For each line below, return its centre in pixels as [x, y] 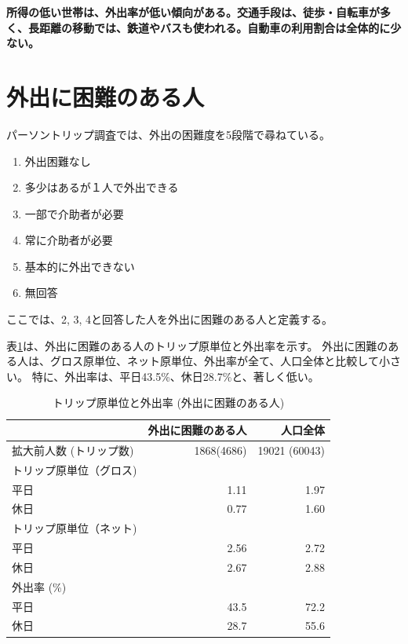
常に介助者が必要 [69, 240]
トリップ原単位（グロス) [75, 469]
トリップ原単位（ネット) [75, 528]
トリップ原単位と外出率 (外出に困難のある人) [168, 402]
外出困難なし [58, 161]
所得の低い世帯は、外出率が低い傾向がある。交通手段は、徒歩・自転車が [193, 12]
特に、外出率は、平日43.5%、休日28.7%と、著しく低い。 [175, 376]
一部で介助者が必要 [74, 213]
